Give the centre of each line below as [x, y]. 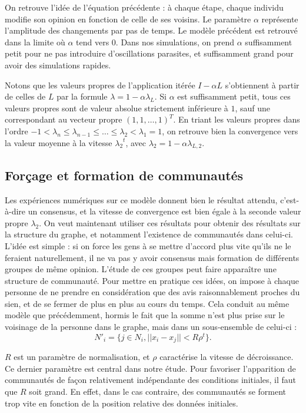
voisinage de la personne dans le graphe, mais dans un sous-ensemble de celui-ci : [151, 327]
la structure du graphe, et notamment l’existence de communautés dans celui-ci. [149, 234]
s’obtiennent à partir [262, 85]
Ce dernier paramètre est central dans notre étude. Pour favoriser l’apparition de [150, 368]
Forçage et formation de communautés [124, 175]
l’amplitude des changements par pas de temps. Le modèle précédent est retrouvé [151, 30]
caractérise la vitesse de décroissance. [227, 357]
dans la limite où [35, 42]
